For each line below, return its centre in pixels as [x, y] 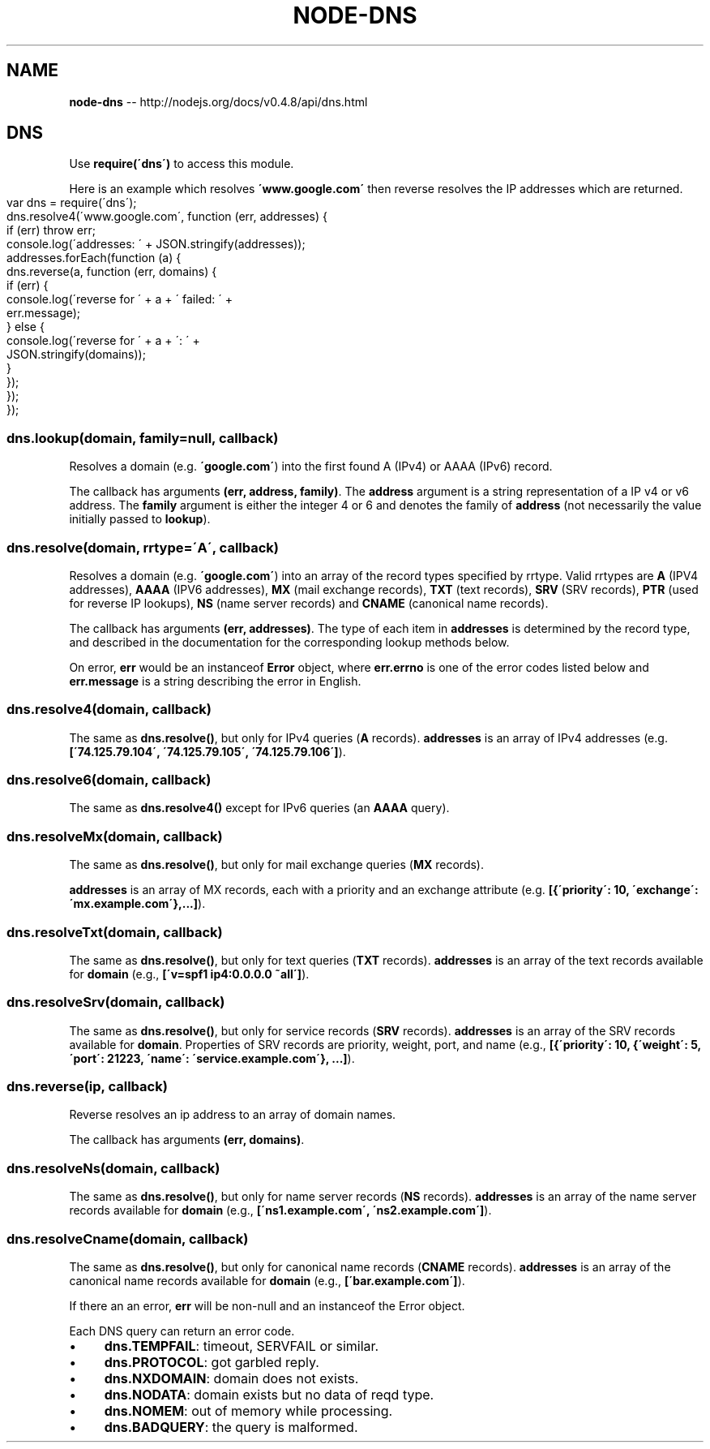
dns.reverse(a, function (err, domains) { [112, 272]
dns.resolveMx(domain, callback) [115, 836]
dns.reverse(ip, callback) [87, 1087]
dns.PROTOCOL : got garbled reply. [212, 1362]
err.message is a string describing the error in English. [215, 681]
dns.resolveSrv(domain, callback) [116, 1002]
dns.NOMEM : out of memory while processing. [248, 1410]
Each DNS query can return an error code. [182, 1331]
